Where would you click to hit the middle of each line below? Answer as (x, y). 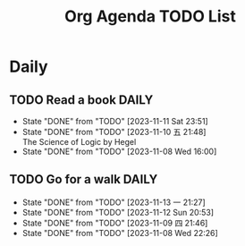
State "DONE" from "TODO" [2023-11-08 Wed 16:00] (119, 151)
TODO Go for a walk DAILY (84, 179)
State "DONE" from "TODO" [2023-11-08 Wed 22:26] (120, 233)
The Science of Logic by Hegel (79, 142)
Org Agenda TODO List (150, 17)
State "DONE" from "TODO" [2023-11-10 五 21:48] (114, 132)
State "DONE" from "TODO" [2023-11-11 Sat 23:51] (115, 121)
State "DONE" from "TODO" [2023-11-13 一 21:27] (114, 202)
